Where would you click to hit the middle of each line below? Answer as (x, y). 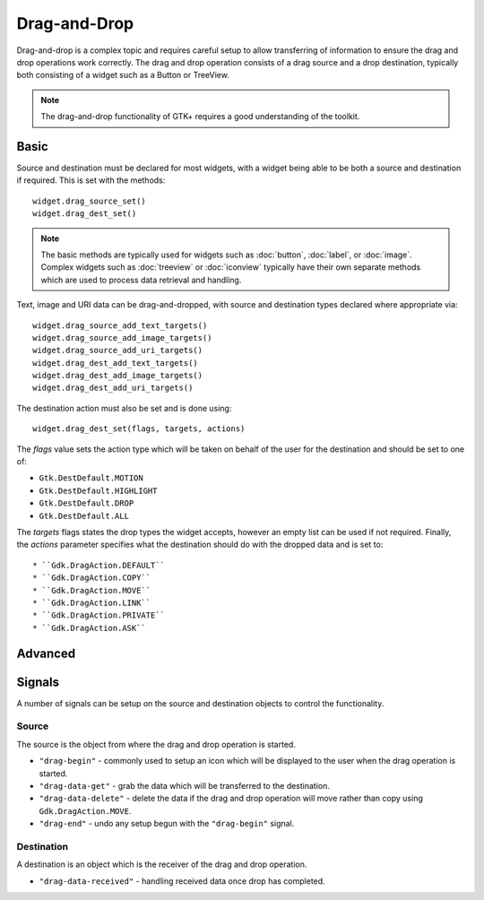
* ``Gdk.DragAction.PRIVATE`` (99, 615)
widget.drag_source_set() (90, 201)
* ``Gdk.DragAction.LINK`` (92, 602)
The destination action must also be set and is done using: (124, 408)
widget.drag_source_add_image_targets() (122, 337)
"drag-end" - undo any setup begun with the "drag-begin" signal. (167, 824)
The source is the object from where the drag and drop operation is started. (156, 744)
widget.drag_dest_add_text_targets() (116, 363)
